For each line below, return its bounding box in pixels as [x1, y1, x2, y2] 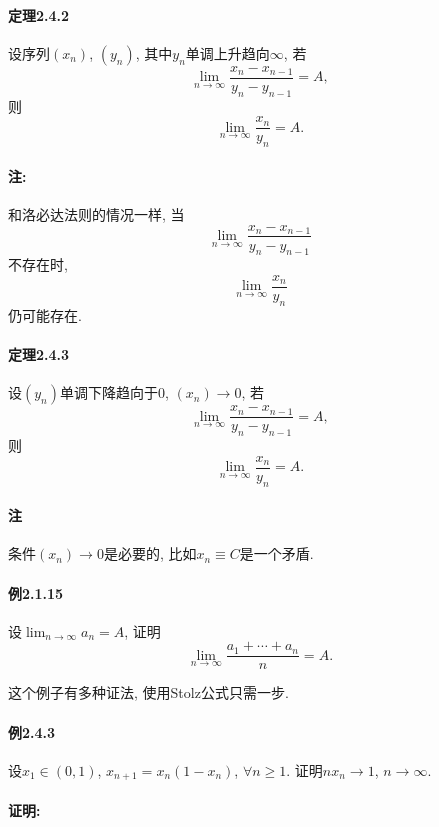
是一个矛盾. [239, 543, 314, 564]
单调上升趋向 [185, 42, 270, 63]
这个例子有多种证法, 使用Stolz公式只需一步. [8, 682, 289, 703]
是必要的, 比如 [103, 543, 197, 564]
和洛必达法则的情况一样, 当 [8, 203, 185, 224]
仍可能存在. [8, 304, 82, 325]
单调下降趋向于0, [60, 382, 169, 403]
